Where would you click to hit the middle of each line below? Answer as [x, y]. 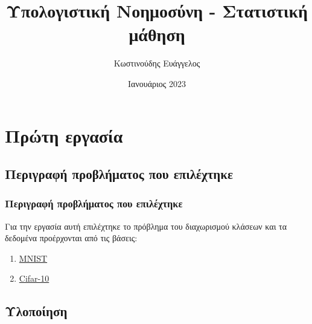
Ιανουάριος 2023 [157, 83]
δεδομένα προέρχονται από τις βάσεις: [71, 238]
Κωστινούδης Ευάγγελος [157, 63]
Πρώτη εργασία [64, 135]
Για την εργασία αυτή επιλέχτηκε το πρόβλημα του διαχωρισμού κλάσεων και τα [146, 226]
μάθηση [157, 34]
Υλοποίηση [36, 311]
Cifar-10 [34, 278]
